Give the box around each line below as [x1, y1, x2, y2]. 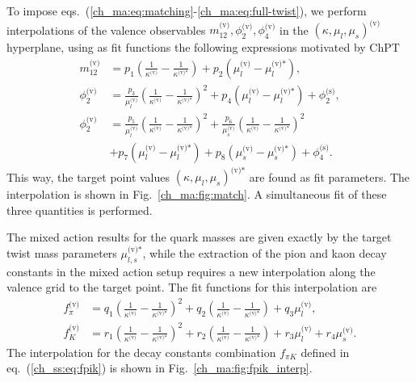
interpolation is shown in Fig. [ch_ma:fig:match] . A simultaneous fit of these [6, 186, 387, 203]
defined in [300, 343, 350, 360]
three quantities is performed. [6, 201, 153, 218]
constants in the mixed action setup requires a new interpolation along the [6, 262, 376, 279]
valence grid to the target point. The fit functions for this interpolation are [6, 279, 377, 296]
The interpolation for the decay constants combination [6, 343, 276, 360]
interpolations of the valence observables [6, 21, 206, 38]
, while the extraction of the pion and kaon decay [142, 244, 387, 261]
